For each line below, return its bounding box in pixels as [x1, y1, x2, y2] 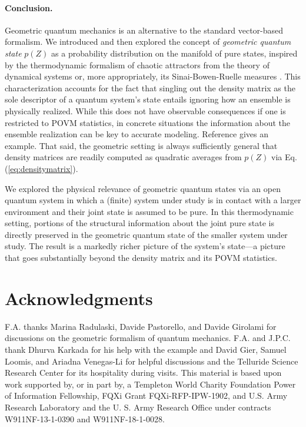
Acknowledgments [5, 286, 153, 310]
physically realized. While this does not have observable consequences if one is [5, 104, 286, 117]
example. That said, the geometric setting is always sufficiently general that [5, 139, 278, 151]
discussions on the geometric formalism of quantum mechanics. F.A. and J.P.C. [5, 332, 291, 344]
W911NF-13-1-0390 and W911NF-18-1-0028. [5, 412, 165, 425]
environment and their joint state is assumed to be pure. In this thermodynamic [5, 205, 294, 217]
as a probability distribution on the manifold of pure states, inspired [51, 47, 298, 59]
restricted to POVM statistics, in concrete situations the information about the [5, 116, 290, 128]
